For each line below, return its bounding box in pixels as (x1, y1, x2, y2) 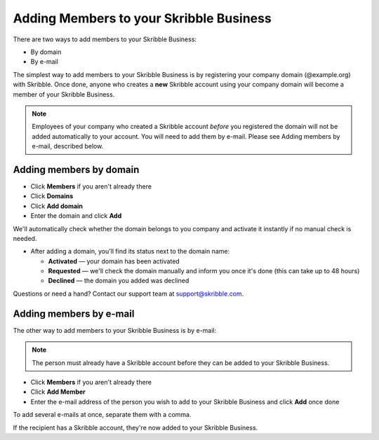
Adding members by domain (13, 163, 140, 175)
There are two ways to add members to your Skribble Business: (13, 35, 197, 43)
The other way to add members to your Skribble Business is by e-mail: (13, 326, 217, 334)
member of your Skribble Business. (13, 90, 115, 98)
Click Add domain (30, 202, 84, 210)
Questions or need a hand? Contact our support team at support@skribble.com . (13, 289, 244, 298)
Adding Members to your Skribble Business (13, 11, 272, 26)
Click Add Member (30, 387, 86, 396)
